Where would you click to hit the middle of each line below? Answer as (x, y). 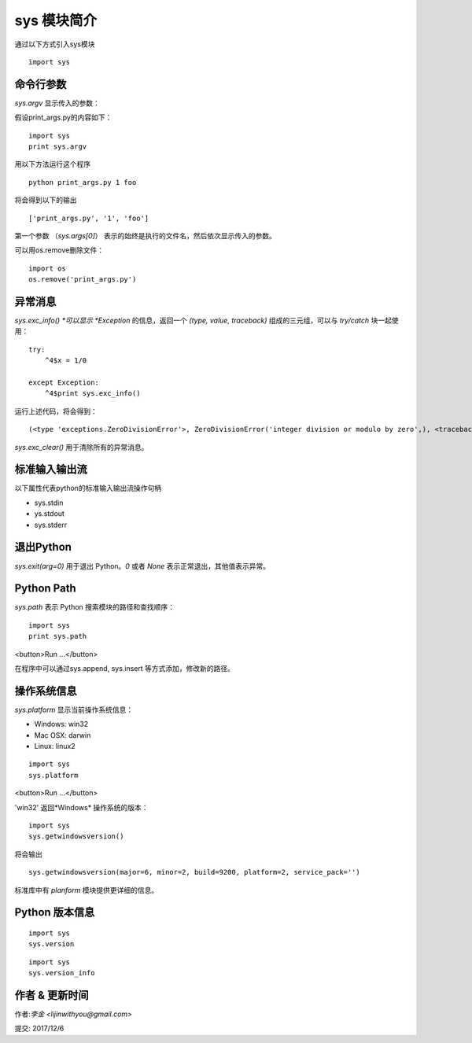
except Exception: (64, 383)
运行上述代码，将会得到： (56, 411)
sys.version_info (62, 973)
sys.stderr (51, 525)
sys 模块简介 (56, 20)
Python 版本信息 (55, 912)
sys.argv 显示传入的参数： (57, 103)
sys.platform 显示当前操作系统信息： (74, 709)
